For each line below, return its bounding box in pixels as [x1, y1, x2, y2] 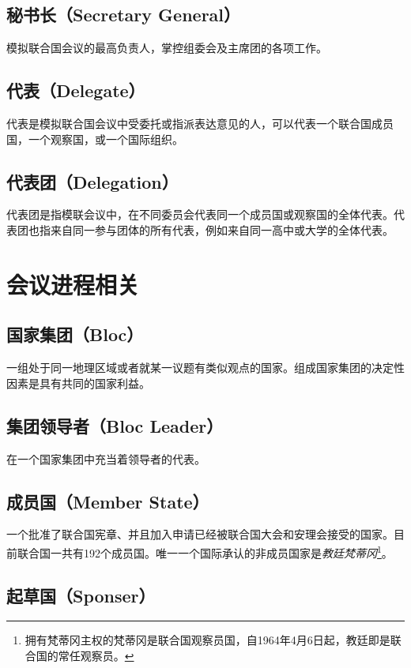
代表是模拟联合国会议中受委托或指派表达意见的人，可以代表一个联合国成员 [6, 115, 394, 131]
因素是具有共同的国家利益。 [6, 374, 150, 391]
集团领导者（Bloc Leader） [6, 413, 224, 437]
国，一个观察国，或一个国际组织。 [6, 130, 183, 147]
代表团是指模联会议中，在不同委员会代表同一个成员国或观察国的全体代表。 [6, 206, 394, 223]
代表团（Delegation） [6, 169, 179, 193]
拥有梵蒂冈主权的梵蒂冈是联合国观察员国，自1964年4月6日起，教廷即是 [25, 632, 390, 648]
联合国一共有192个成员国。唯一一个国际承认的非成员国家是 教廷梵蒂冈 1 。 [17, 542, 393, 561]
